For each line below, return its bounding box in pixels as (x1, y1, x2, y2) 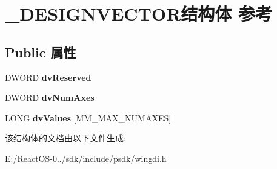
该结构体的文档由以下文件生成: (5, 132, 126, 144)
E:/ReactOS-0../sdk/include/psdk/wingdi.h (5, 151, 167, 164)
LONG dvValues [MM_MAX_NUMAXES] (5, 111, 172, 124)
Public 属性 (5, 42, 76, 61)
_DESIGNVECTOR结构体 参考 (5, 1, 273, 26)
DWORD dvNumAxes (5, 91, 95, 104)
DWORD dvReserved (5, 71, 92, 83)
